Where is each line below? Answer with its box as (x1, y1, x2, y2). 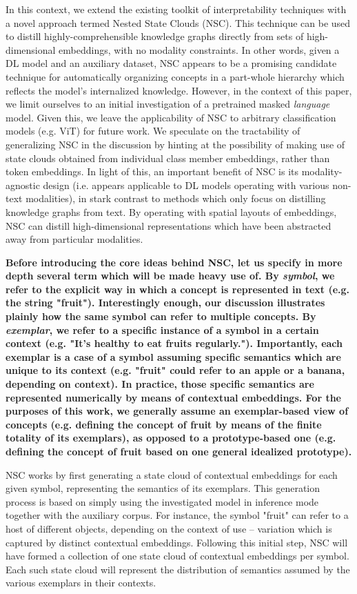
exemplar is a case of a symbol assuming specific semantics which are (6, 349, 341, 364)
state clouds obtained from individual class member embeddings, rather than (6, 150, 330, 165)
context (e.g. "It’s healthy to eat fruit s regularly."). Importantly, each (6, 336, 343, 350)
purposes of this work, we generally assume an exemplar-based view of (6, 404, 349, 418)
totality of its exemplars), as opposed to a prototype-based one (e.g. (6, 430, 336, 445)
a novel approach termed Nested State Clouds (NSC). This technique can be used (6, 15, 351, 30)
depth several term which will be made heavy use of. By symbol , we (6, 268, 335, 283)
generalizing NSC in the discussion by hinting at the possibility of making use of (6, 137, 345, 151)
